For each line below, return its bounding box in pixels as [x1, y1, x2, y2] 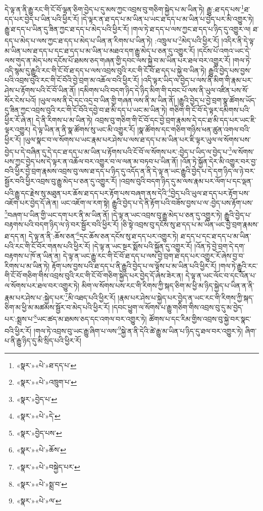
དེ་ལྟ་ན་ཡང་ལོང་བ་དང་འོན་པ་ [185, 270, 256, 281]
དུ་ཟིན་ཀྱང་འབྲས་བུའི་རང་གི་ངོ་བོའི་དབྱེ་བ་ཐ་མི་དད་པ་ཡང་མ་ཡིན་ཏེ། [5, 105, 167, 115]
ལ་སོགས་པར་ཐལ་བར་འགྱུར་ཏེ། [5, 280, 80, 290]
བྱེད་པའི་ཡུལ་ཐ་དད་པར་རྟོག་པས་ [171, 187, 250, 198]
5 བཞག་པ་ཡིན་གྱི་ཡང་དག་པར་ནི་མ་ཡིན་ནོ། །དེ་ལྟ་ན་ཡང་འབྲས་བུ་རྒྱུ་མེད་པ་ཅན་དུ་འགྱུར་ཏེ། [5, 208, 222, 220]
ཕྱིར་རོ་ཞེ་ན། [5, 114, 34, 125]
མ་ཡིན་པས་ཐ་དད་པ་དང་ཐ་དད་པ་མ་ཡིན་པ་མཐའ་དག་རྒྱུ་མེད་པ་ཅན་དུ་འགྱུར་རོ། [5, 45, 195, 56]
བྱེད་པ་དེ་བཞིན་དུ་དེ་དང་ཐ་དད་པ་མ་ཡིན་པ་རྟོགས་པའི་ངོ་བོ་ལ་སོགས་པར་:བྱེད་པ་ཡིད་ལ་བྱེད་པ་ [5, 146, 229, 157]
